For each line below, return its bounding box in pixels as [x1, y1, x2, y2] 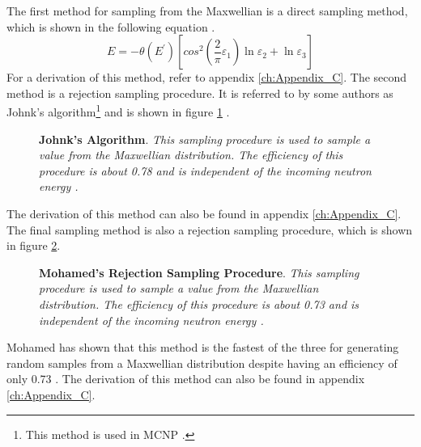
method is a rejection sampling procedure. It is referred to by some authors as [6, 84, 393, 101]
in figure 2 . [6, 237, 61, 254]
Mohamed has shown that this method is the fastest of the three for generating [6, 339, 399, 356]
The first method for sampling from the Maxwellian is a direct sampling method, [6, 2, 408, 19]
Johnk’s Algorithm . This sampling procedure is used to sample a [39, 130, 371, 147]
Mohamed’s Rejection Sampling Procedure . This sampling [39, 264, 359, 280]
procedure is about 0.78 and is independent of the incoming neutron [39, 162, 372, 179]
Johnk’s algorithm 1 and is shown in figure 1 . [6, 101, 230, 120]
